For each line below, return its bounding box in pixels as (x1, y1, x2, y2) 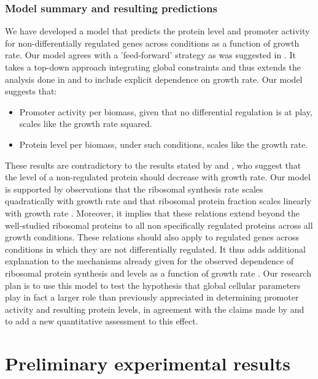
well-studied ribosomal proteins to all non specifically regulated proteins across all (5, 218, 313, 231)
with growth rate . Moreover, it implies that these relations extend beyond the (5, 206, 300, 219)
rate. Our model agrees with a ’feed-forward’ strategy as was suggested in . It (5, 48, 296, 61)
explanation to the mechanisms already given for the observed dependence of (5, 255, 294, 267)
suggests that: (5, 85, 57, 98)
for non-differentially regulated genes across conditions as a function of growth (5, 36, 300, 49)
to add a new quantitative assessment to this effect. (5, 315, 198, 327)
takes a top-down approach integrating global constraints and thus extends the (5, 61, 301, 73)
